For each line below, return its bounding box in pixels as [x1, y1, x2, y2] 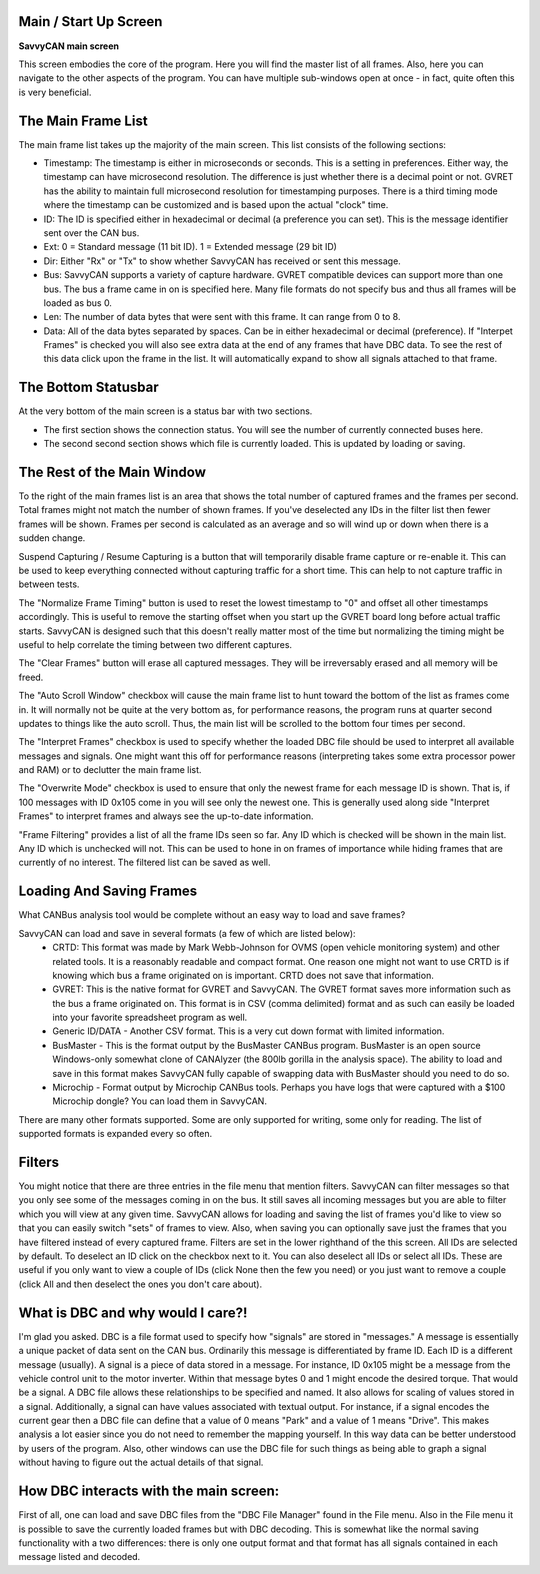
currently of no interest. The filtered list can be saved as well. [18, 856, 271, 869]
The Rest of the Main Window [18, 463, 207, 480]
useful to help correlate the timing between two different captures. [18, 638, 293, 650]
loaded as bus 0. [43, 296, 112, 309]
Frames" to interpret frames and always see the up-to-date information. [18, 810, 314, 822]
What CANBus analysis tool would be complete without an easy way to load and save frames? [18, 909, 406, 921]
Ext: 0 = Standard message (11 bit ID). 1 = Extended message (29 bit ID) [43, 241, 337, 253]
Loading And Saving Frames [18, 883, 198, 900]
